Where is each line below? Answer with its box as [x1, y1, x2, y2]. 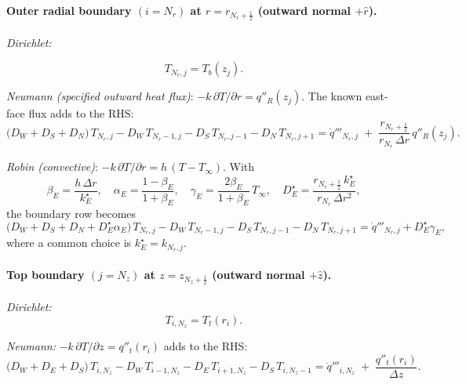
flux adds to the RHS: [28, 105, 134, 121]
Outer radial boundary [6, 2, 132, 18]
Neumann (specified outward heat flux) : [6, 88, 194, 104]
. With [223, 158, 255, 175]
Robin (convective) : [6, 158, 98, 175]
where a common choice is [6, 234, 132, 251]
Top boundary [6, 266, 85, 282]
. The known [301, 88, 362, 104]
